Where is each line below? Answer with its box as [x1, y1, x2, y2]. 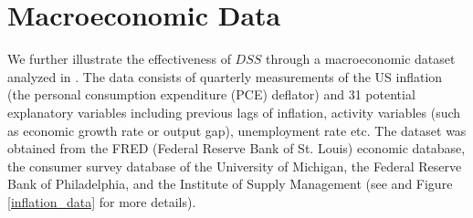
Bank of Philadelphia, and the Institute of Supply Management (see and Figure [7, 174, 453, 193]
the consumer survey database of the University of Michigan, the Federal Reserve [7, 156, 462, 175]
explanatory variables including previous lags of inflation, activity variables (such [7, 102, 461, 121]
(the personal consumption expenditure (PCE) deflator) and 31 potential [7, 85, 415, 104]
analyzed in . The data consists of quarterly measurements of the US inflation [7, 67, 443, 86]
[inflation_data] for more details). [7, 192, 196, 211]
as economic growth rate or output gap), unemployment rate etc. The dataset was [7, 120, 467, 140]
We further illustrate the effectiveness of [7, 49, 231, 68]
